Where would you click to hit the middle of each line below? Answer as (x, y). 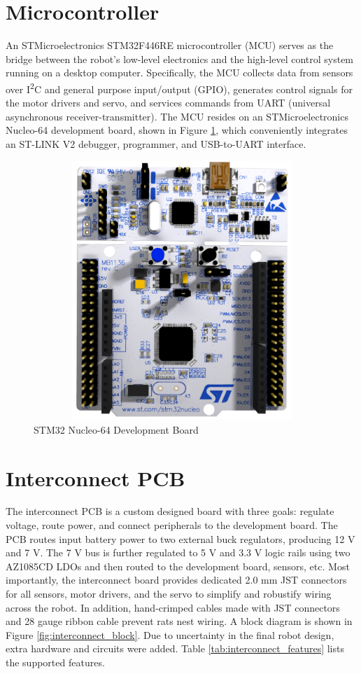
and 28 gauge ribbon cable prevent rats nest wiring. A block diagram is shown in (179, 621)
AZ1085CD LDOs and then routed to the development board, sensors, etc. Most (178, 566)
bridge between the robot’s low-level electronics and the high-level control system (180, 59)
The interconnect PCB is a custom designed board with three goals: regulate (170, 511)
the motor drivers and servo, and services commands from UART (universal (168, 103)
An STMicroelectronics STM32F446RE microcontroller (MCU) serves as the (170, 45)
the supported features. (55, 662)
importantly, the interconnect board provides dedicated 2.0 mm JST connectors (176, 580)
